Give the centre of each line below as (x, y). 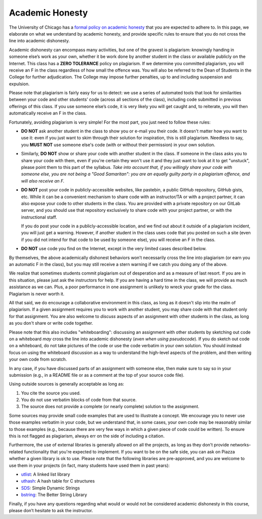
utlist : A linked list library (46, 474)
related (16, 452)
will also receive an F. (43, 181)
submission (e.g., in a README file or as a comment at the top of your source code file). (97, 375)
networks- (241, 445)
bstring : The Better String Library (54, 495)
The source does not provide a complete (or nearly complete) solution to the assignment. (110, 407)
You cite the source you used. (51, 393)
